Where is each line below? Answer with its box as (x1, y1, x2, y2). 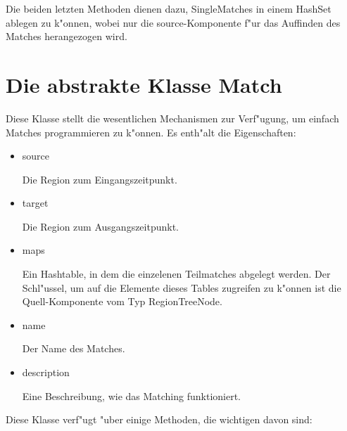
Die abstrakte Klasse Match (6, 70, 282, 98)
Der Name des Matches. (22, 341, 125, 356)
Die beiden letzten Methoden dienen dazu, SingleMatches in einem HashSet (6, 1, 332, 15)
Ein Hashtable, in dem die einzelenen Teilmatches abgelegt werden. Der (22, 266, 331, 281)
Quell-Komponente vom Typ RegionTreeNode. (22, 294, 222, 309)
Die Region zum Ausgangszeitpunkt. (22, 219, 179, 233)
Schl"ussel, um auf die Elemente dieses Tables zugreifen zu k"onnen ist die (22, 280, 341, 295)
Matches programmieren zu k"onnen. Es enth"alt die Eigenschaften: (6, 124, 296, 139)
